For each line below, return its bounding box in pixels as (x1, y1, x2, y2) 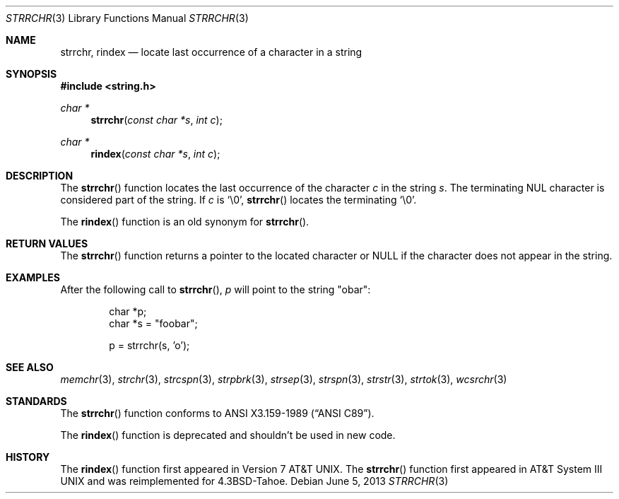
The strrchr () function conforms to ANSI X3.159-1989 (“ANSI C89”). (60, 407, 375, 419)
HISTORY (6, 451, 50, 463)
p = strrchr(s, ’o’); (109, 339, 190, 351)
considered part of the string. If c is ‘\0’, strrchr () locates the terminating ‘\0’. (60, 194, 417, 206)
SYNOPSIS (6, 68, 57, 80)
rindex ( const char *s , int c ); (90, 148, 220, 160)
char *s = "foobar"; (109, 317, 198, 329)
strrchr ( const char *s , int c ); (90, 114, 223, 126)
